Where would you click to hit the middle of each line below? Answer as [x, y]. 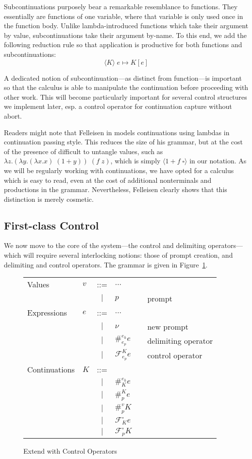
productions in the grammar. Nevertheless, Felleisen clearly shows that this [116, 189]
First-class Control [51, 225]
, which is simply [135, 161]
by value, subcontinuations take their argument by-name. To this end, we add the [126, 35]
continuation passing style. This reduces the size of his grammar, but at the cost [123, 142]
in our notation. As [218, 161]
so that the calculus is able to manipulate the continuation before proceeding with [126, 87]
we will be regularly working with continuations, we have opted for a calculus [119, 170]
